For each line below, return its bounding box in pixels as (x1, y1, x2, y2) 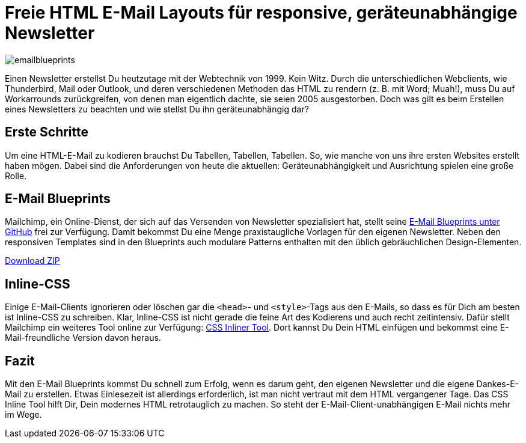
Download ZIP (5, 255, 60, 266)
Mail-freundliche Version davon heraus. (5, 332, 161, 343)
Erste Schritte (5, 124, 89, 140)
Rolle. (5, 170, 27, 181)
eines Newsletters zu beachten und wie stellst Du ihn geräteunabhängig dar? (5, 103, 309, 114)
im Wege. (5, 409, 42, 420)
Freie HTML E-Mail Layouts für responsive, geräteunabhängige (5, 2, 518, 23)
